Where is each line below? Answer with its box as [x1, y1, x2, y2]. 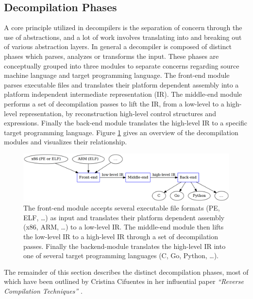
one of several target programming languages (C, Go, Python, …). [23, 250, 219, 261]
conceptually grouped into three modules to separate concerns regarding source [4, 60, 239, 70]
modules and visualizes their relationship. [4, 137, 127, 147]
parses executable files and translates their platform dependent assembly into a [4, 79, 239, 89]
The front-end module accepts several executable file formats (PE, [23, 203, 220, 213]
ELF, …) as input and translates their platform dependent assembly [23, 212, 225, 222]
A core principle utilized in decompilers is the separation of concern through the [4, 22, 242, 33]
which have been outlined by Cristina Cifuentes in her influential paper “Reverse [4, 276, 244, 286]
